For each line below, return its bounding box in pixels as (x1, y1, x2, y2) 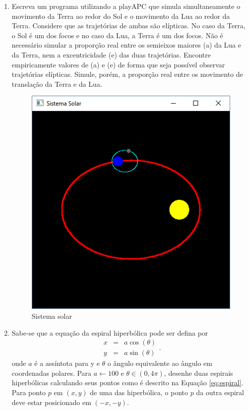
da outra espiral (196, 387, 244, 398)
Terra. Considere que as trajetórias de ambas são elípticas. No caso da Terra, (11, 20, 246, 31)
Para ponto (11, 387, 46, 398)
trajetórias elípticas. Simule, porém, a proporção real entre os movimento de (11, 69, 243, 79)
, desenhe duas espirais (164, 367, 233, 378)
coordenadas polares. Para (11, 367, 92, 378)
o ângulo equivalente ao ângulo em (107, 358, 212, 368)
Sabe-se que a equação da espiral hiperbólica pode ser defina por (11, 327, 208, 338)
